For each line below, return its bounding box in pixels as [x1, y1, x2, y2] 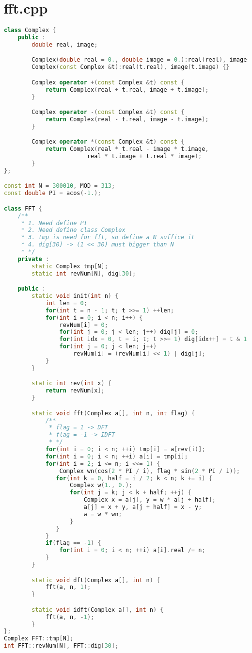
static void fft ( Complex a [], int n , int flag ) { [31, 409, 195, 417]
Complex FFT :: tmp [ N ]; [4, 635, 74, 642]
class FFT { [4, 205, 42, 212]
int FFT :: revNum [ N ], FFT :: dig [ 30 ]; [4, 642, 119, 650]
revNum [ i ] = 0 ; [59, 321, 108, 328]
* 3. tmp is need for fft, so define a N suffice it [21, 234, 195, 241]
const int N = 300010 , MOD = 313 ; [4, 182, 115, 190]
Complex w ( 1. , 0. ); [70, 482, 132, 489]
